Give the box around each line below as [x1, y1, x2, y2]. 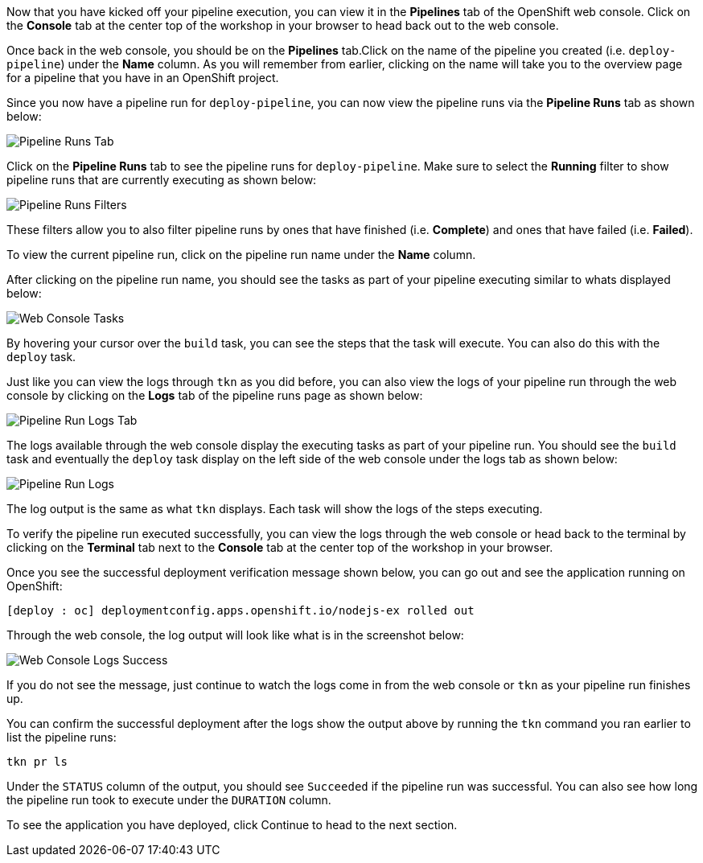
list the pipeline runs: [6, 730, 117, 744]
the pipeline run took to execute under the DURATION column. [6, 793, 331, 807]
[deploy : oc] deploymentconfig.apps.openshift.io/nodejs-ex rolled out [6, 604, 475, 617]
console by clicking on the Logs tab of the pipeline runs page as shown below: [6, 388, 423, 402]
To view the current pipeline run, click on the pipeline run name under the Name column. [6, 248, 476, 261]
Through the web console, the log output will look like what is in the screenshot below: [6, 628, 464, 642]
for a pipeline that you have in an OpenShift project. [6, 71, 279, 84]
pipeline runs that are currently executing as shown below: [6, 173, 317, 187]
